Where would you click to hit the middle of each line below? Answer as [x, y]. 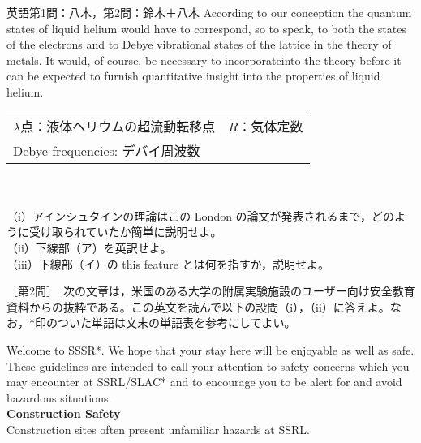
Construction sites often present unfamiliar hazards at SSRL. [158, 429]
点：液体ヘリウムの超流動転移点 [118, 126]
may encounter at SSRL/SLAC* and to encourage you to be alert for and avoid [204, 382]
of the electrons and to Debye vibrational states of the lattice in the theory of [199, 44]
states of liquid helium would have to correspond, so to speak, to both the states [206, 28]
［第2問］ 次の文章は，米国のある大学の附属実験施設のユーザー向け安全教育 [211, 291]
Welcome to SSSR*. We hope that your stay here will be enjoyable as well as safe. [210, 349]
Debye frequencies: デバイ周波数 [107, 150]
